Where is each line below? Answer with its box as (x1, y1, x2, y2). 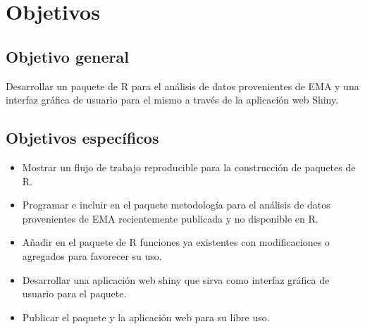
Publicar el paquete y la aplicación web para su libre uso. (22, 309, 270, 324)
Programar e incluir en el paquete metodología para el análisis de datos (22, 197, 330, 212)
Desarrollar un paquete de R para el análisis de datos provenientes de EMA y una (6, 78, 359, 93)
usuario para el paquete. (22, 286, 127, 301)
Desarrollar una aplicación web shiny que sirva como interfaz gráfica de (22, 272, 330, 287)
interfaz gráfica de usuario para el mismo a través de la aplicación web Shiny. (6, 92, 339, 107)
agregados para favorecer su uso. (22, 248, 162, 263)
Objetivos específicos (6, 127, 159, 149)
